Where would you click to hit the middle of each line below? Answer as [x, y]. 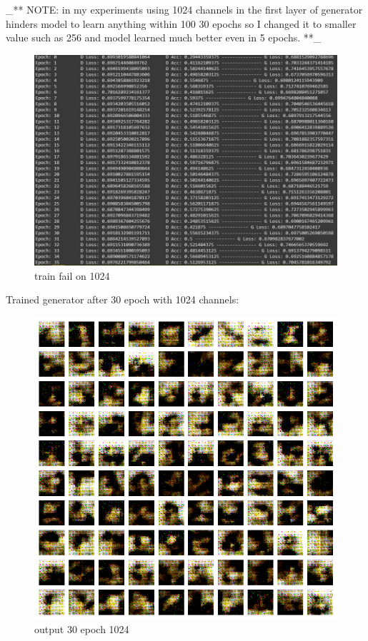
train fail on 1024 [72, 275]
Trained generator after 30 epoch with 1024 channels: [123, 299]
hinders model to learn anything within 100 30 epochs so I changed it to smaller [181, 23]
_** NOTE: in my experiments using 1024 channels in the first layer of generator [184, 9]
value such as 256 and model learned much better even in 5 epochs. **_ [164, 37]
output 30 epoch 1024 [82, 629]
